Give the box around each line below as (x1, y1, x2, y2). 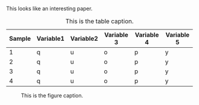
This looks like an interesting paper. (6, 5, 93, 12)
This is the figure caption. (21, 92, 84, 99)
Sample (9, 35, 31, 42)
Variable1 (36, 35, 65, 42)
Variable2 (70, 35, 98, 42)
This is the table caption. (65, 17, 134, 25)
